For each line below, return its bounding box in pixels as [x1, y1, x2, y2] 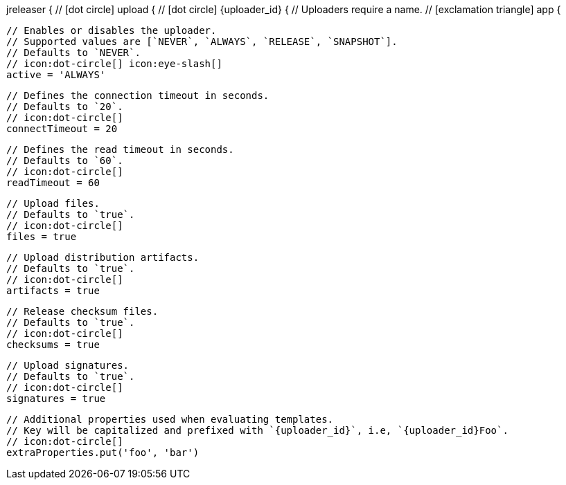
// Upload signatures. [6, 360, 130, 371]
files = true [6, 231, 77, 242]
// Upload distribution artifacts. [6, 252, 200, 263]
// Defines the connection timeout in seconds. [6, 90, 269, 101]
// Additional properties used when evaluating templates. [6, 414, 334, 425]
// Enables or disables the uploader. [6, 25, 217, 36]
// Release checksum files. [6, 306, 159, 317]
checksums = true [6, 339, 100, 350]
